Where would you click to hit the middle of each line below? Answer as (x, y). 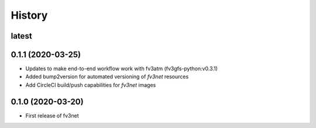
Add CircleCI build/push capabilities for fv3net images (91, 85)
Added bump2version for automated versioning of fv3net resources (107, 77)
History (29, 15)
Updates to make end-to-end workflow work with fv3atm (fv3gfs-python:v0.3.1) (121, 69)
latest (21, 36)
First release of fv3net (52, 115)
